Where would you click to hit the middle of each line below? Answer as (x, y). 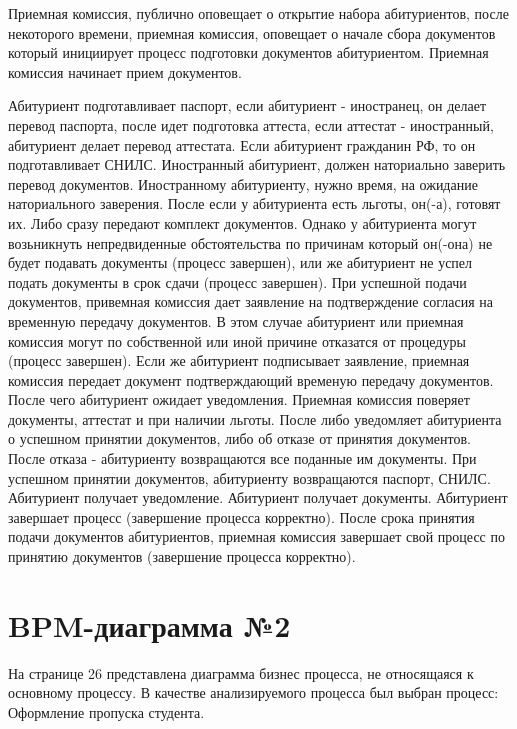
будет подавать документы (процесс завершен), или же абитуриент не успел (240, 262)
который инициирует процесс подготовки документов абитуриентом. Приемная (248, 52)
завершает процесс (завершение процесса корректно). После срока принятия (241, 516)
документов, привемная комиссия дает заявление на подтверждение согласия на (251, 301)
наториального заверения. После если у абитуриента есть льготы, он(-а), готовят (254, 203)
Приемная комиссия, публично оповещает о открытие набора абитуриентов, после (258, 13)
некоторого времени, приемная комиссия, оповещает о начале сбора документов (252, 32)
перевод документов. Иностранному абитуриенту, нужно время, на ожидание (243, 183)
